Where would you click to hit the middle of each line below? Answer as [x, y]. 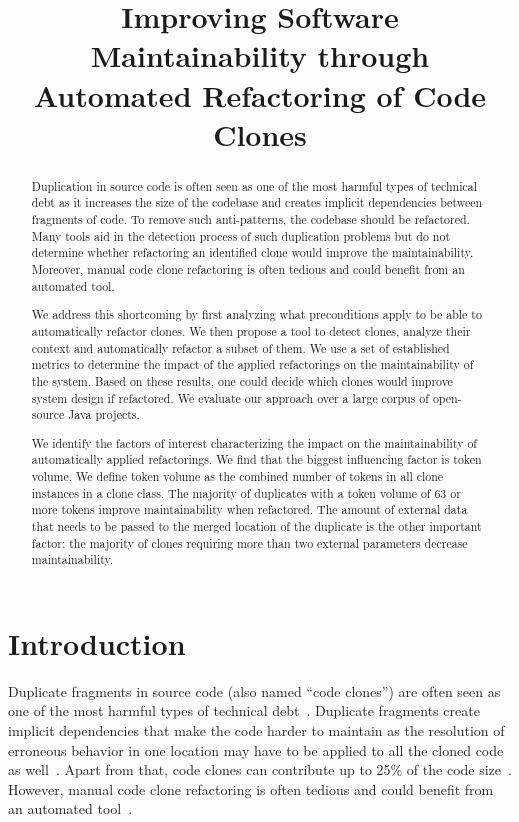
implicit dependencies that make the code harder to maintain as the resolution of [256, 730]
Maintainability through [260, 55]
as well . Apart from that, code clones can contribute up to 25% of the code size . [260, 769]
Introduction [97, 642]
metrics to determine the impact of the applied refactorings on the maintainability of [252, 364]
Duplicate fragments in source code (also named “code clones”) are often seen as [254, 690]
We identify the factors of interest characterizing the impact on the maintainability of [254, 442]
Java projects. [104, 414]
